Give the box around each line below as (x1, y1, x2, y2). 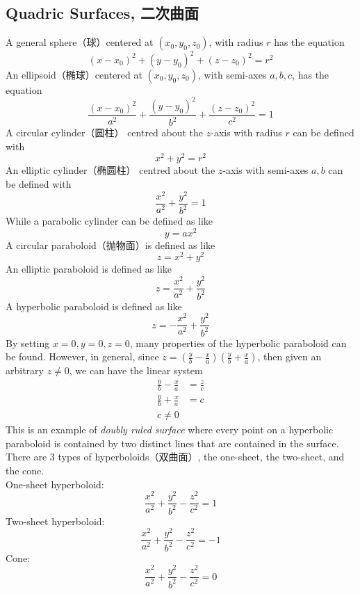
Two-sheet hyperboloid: (6, 513, 105, 528)
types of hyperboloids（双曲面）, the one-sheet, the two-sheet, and (58, 449, 345, 464)
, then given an (257, 349, 322, 364)
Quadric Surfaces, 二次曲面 (6, 2, 199, 24)
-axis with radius (211, 125, 282, 140)
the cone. (6, 463, 44, 477)
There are (6, 449, 47, 464)
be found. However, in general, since (6, 349, 159, 364)
